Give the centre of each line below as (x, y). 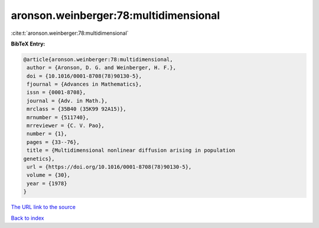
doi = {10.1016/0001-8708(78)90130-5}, (84, 76)
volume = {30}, (49, 175)
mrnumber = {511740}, (58, 117)
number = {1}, (47, 134)
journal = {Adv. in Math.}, (67, 101)
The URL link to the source (43, 207)
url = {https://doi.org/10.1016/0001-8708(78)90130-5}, (109, 167)
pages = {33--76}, (53, 142)
